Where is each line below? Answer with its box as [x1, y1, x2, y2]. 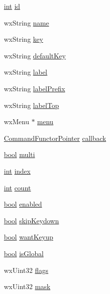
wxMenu [4, 116, 29, 127]
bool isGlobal [4, 248, 44, 258]
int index [4, 165, 31, 176]
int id [4, 1, 21, 11]
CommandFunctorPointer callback [4, 133, 106, 143]
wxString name [4, 17, 49, 27]
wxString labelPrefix [4, 83, 66, 93]
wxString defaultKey [4, 50, 66, 60]
